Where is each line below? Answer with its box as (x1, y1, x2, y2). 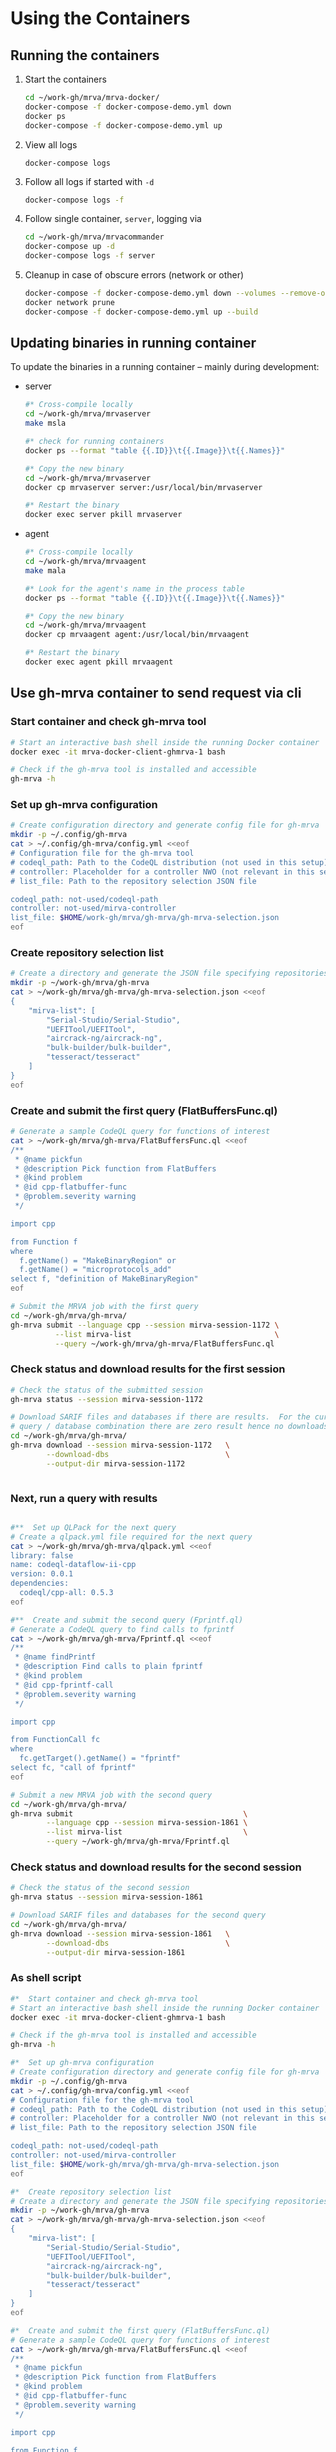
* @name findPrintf (14, 1652, 97, 1662)
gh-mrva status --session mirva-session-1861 (10, 1892, 203, 1902)
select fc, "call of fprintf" (10, 1763, 137, 1773)
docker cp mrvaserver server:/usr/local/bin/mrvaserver (24, 482, 263, 492)
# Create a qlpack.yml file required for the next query (10, 1532, 253, 1542)
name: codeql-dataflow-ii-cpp (10, 1560, 137, 1570)
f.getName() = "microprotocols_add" (19, 1265, 172, 1275)
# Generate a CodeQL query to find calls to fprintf (10, 1624, 235, 1634)
